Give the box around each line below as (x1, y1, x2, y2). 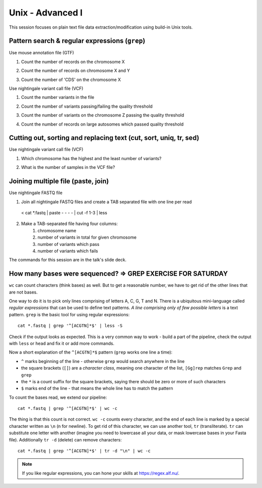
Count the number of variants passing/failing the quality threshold (21, 103, 153, 109)
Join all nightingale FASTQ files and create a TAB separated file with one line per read (21, 199, 192, 205)
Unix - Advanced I (9, 7, 82, 18)
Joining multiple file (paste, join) (9, 177, 109, 185)
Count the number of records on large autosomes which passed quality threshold (21, 121, 184, 127)
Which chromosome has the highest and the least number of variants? (21, 155, 162, 161)
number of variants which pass (37, 241, 99, 247)
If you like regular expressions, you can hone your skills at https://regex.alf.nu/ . (22, 470, 180, 476)
